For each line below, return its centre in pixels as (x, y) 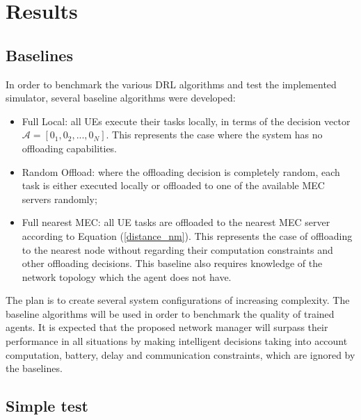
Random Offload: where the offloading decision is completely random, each (181, 171)
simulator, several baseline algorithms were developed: (121, 98)
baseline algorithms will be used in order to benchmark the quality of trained (170, 313)
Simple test (47, 406)
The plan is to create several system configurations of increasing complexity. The (178, 300)
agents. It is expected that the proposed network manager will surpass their (167, 327)
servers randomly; (59, 199)
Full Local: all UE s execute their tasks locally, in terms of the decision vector (186, 121)
